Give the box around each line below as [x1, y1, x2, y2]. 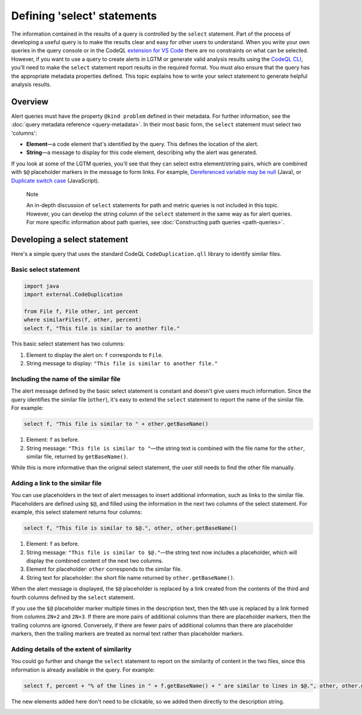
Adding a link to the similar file [11, 479, 102, 487]
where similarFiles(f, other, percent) [24, 316, 142, 323]
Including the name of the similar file [11, 375, 121, 383]
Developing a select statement [11, 234, 129, 245]
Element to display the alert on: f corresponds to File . [26, 351, 164, 359]
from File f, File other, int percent [24, 308, 139, 315]
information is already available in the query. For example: [11, 666, 155, 673]
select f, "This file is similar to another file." [24, 325, 180, 332]
